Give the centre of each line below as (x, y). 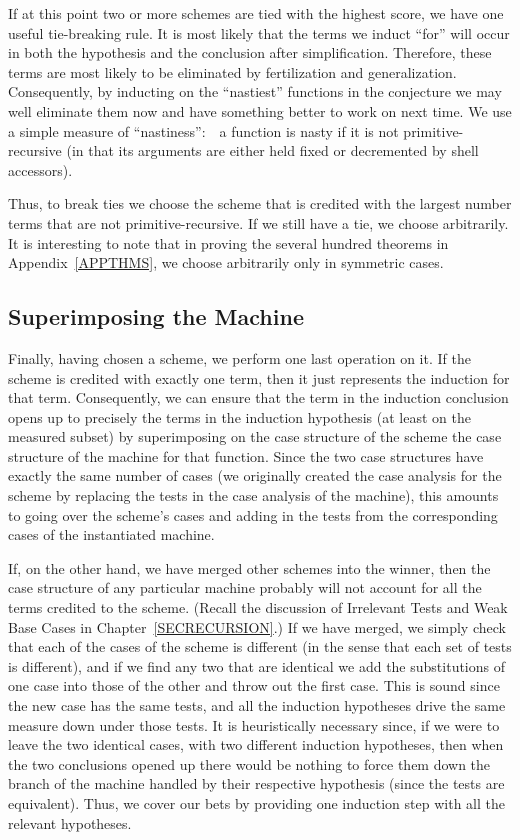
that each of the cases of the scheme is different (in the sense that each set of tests (260, 646)
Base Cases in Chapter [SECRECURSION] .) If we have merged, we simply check (257, 626)
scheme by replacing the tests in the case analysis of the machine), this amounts (253, 495)
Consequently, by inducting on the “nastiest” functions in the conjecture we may (255, 91)
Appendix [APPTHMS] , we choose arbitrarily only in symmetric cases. (226, 262)
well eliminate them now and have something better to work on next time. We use (260, 110)
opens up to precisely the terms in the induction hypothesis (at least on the (239, 416)
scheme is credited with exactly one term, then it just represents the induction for (259, 377)
